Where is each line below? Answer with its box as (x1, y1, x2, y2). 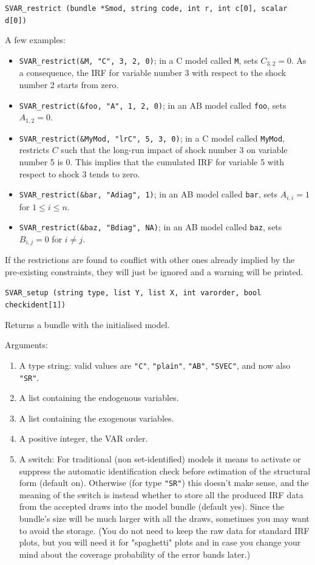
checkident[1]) (5, 301, 66, 310)
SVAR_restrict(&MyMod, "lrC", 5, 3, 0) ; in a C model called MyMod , (19, 131, 285, 144)
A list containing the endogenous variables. (19, 391, 179, 404)
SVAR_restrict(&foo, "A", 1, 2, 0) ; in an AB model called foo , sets (19, 98, 286, 111)
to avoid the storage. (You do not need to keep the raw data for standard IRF (19, 524, 310, 536)
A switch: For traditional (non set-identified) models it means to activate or (19, 453, 301, 465)
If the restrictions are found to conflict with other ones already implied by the (5, 253, 295, 266)
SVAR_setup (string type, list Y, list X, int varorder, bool (5, 289, 262, 298)
